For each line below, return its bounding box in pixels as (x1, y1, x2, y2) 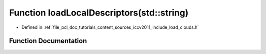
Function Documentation (9, 37, 87, 45)
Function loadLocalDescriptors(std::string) (9, 7, 189, 18)
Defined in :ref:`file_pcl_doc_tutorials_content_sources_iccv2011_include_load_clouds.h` (21, 24, 199, 30)
